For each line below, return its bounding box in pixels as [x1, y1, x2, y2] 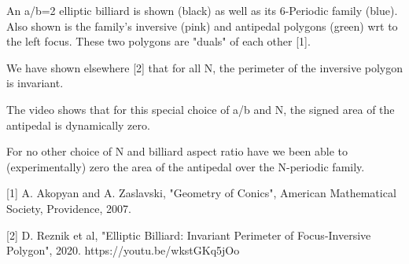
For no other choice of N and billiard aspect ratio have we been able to [6, 143, 348, 159]
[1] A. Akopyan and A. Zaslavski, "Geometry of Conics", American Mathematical [6, 185, 396, 201]
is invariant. [6, 75, 64, 91]
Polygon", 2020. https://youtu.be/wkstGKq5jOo [6, 242, 240, 258]
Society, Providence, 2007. [6, 200, 131, 216]
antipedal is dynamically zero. [6, 116, 150, 133]
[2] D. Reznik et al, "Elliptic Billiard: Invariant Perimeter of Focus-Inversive [6, 226, 371, 243]
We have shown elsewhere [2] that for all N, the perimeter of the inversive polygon [6, 59, 403, 75]
